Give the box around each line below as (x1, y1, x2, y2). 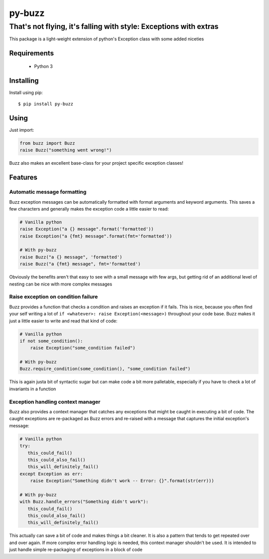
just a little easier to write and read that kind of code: (9, 317, 118, 324)
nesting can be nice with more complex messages (9, 281, 112, 287)
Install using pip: (9, 89, 43, 95)
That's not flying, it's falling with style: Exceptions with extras (9, 22, 219, 31)
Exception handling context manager (9, 398, 101, 405)
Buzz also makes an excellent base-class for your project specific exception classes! (9, 160, 184, 166)
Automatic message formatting (9, 189, 87, 196)
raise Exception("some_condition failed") (30, 345, 135, 351)
